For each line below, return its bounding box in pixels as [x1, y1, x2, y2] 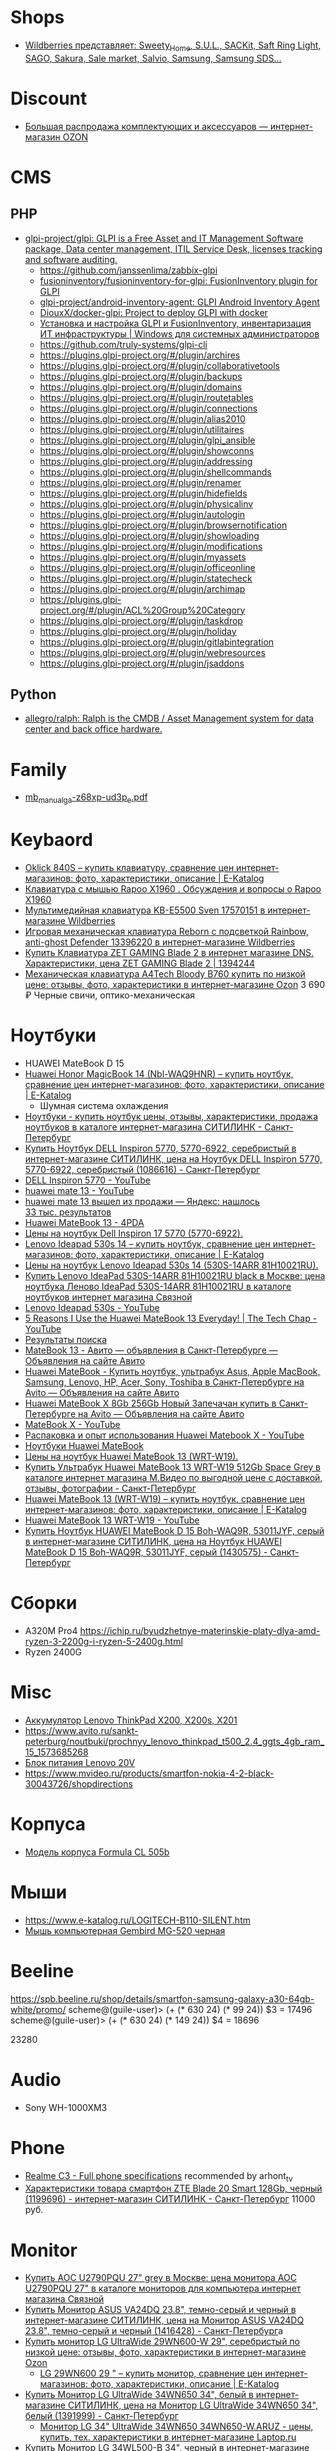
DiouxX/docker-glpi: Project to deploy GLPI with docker [39, 306, 268, 318]
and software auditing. [24, 253, 118, 265]
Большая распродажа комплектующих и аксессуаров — [24, 120, 268, 132]
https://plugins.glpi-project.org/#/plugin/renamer [39, 476, 242, 488]
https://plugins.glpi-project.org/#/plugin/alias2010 [39, 412, 246, 425]
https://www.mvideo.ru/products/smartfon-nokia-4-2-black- [24, 1767, 275, 1779]
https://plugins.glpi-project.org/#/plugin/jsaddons [39, 657, 245, 669]
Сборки [10, 1592, 78, 1615]
